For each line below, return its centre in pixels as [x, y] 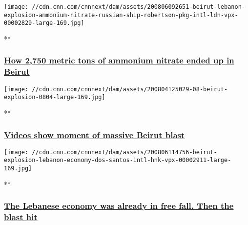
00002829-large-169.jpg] [44, 23]
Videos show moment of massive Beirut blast [94, 134]
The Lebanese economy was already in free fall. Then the [119, 206]
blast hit [21, 217]
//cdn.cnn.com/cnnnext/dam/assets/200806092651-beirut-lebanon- [138, 7]
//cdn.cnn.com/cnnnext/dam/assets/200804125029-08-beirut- [130, 89]
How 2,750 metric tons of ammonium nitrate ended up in [119, 60]
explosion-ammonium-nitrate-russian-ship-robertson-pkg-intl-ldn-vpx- [121, 15]
